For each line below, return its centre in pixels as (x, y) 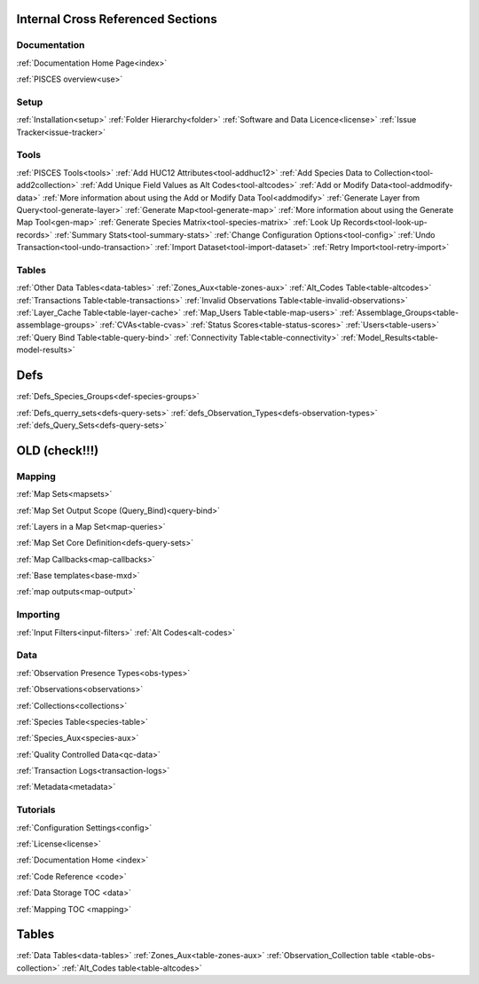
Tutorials (36, 810)
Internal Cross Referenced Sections (117, 19)
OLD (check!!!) (58, 450)
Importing (38, 615)
